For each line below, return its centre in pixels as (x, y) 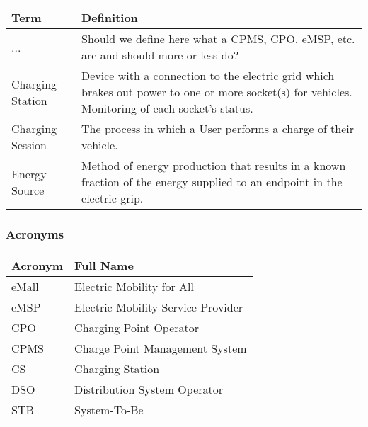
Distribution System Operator (149, 389)
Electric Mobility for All (134, 287)
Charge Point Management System (161, 348)
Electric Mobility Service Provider (159, 307)
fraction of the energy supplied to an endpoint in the (212, 182)
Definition (110, 17)
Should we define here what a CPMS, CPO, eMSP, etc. (218, 39)
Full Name (104, 266)
